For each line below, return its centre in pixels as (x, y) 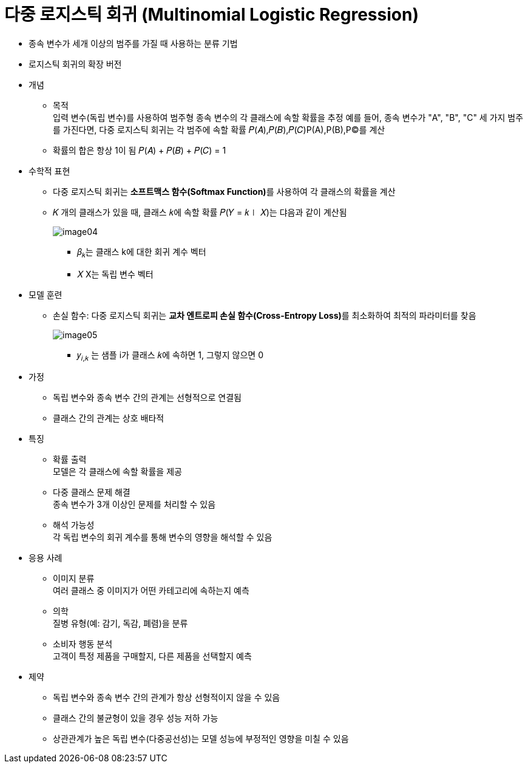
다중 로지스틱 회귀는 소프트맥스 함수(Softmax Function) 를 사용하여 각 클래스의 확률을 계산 (224, 191)
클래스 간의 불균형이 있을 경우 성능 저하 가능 (136, 718)
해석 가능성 (74, 525)
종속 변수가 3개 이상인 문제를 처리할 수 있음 (134, 505)
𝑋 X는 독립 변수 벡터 (115, 274)
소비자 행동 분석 (83, 644)
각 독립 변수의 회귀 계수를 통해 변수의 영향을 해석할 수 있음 (163, 537)
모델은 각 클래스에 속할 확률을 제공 (117, 472)
